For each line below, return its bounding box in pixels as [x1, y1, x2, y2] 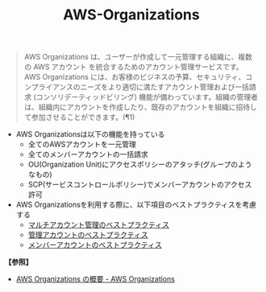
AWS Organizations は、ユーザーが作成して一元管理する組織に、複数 [23, 52, 252, 62]
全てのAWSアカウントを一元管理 [27, 139, 137, 150]
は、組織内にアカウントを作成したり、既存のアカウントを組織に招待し [23, 102, 258, 112]
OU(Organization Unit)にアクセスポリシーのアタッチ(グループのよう [27, 159, 252, 170]
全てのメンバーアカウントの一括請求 [27, 150, 149, 159]
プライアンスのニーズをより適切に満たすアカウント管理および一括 [31, 82, 250, 92]
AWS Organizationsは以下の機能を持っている [15, 130, 165, 139]
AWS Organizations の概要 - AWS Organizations [15, 274, 176, 284]
